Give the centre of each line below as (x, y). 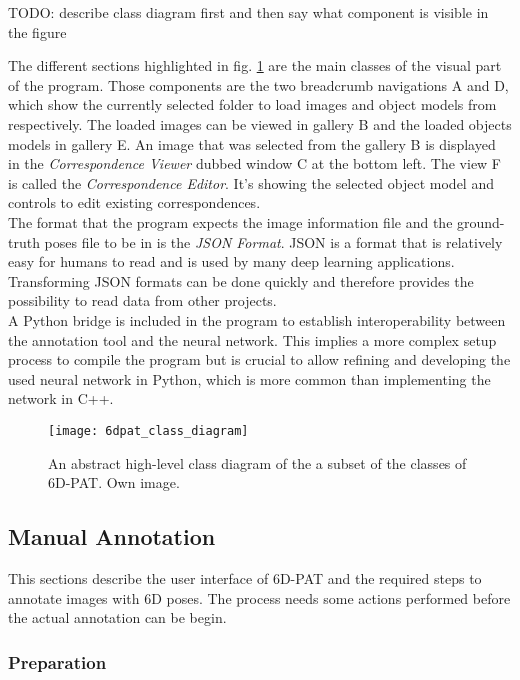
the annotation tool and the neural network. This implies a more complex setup (252, 339)
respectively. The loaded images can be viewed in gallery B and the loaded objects (260, 123)
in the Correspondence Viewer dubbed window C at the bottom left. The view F (255, 163)
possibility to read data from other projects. (142, 300)
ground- (481, 221)
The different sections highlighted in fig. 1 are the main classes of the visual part (255, 65)
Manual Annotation (112, 536)
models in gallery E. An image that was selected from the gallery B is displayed (252, 143)
